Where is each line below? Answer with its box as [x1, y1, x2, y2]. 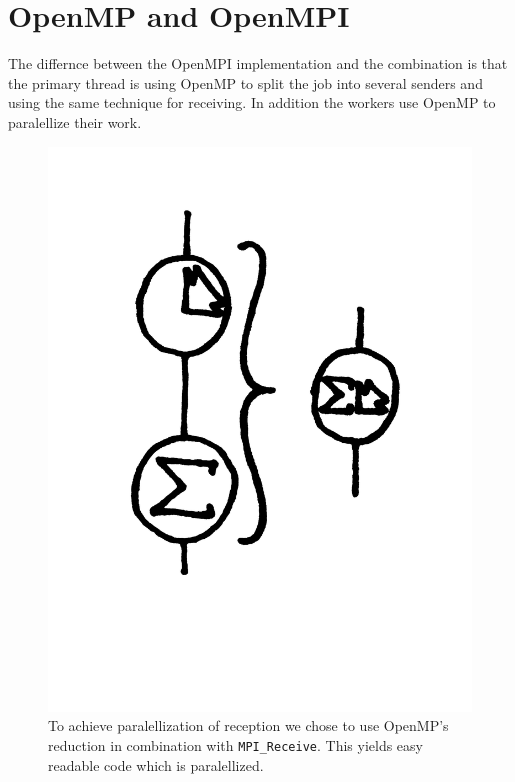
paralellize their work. [8, 111, 142, 132]
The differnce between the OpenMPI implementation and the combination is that [8, 53, 508, 74]
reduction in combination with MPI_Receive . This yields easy [48, 735, 423, 756]
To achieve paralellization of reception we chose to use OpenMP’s [48, 715, 449, 736]
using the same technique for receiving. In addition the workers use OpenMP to [8, 92, 496, 113]
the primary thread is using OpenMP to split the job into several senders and [8, 72, 483, 93]
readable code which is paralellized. [48, 754, 264, 775]
